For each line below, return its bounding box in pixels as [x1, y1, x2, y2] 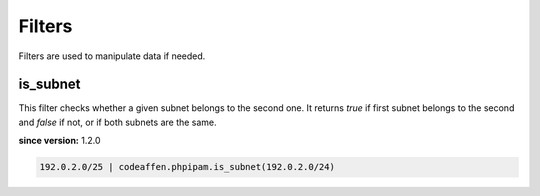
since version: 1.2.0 [18, 135, 101, 147]
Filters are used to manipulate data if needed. [18, 50, 206, 62]
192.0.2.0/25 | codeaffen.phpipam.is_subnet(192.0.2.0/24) [39, 161, 335, 173]
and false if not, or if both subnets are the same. [18, 116, 217, 128]
